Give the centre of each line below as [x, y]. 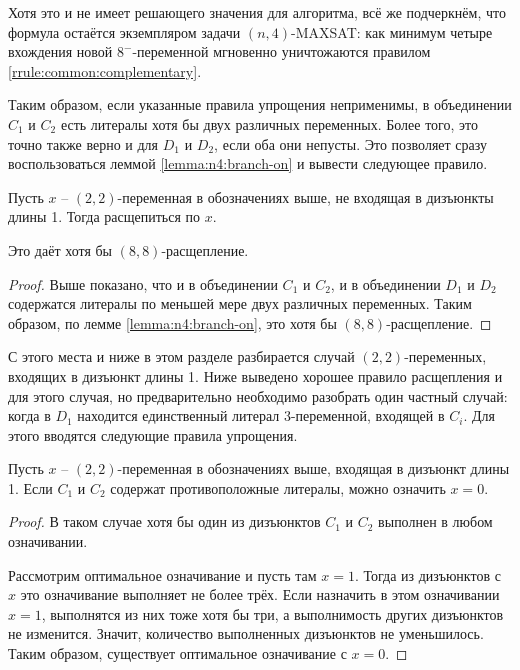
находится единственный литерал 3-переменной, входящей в [261, 415]
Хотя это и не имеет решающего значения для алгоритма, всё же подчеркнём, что [257, 12]
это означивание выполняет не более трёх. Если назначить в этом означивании [260, 594]
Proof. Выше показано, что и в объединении [143, 283]
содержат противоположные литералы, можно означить [278, 487]
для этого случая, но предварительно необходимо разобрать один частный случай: [258, 395]
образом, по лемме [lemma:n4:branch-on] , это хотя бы [172, 322]
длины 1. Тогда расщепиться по [104, 216]
